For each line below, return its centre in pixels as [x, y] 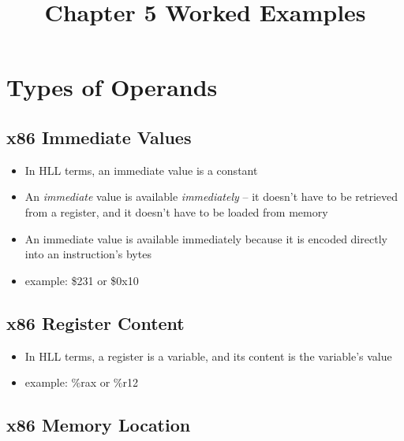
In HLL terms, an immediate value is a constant [141, 170]
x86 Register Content [95, 322]
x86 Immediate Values [99, 137]
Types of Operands [112, 87]
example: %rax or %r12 [82, 382]
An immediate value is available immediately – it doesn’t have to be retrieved [211, 196]
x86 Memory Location [99, 425]
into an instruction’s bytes [88, 254]
